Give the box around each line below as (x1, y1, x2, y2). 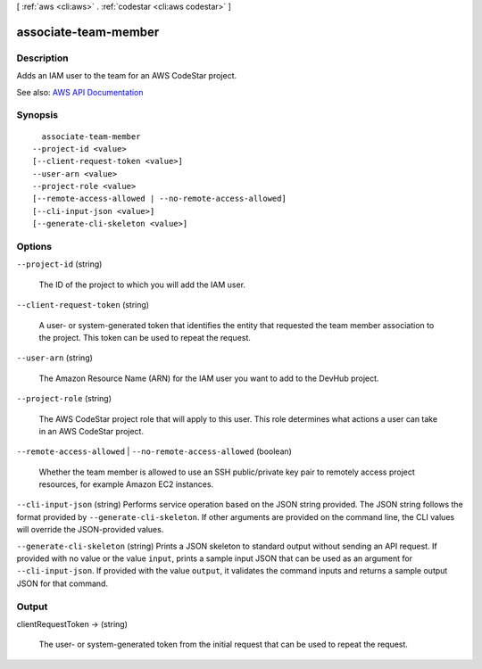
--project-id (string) (16, 259, 103, 269)
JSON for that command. (16, 578, 109, 589)
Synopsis (16, 109, 58, 121)
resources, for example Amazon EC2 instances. (38, 479, 214, 490)
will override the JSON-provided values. (16, 524, 164, 535)
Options (16, 241, 53, 252)
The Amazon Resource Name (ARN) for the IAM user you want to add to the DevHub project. (38, 373, 379, 384)
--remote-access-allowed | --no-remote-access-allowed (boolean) (16, 446, 292, 457)
